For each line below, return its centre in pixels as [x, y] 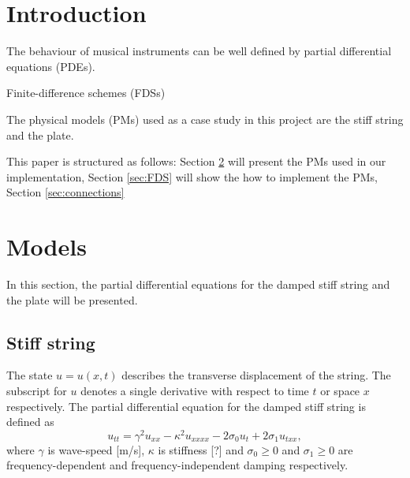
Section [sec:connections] [65, 192]
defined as [30, 422]
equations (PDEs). [51, 66]
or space [340, 390]
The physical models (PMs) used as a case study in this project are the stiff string [205, 119]
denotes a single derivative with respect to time [195, 390]
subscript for [37, 390]
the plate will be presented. [72, 299]
